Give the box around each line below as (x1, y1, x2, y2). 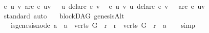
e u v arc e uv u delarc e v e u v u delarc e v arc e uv (4, 1, 205, 11)
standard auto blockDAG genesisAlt (4, 10, 125, 20)
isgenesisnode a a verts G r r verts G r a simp (10, 20, 195, 30)
